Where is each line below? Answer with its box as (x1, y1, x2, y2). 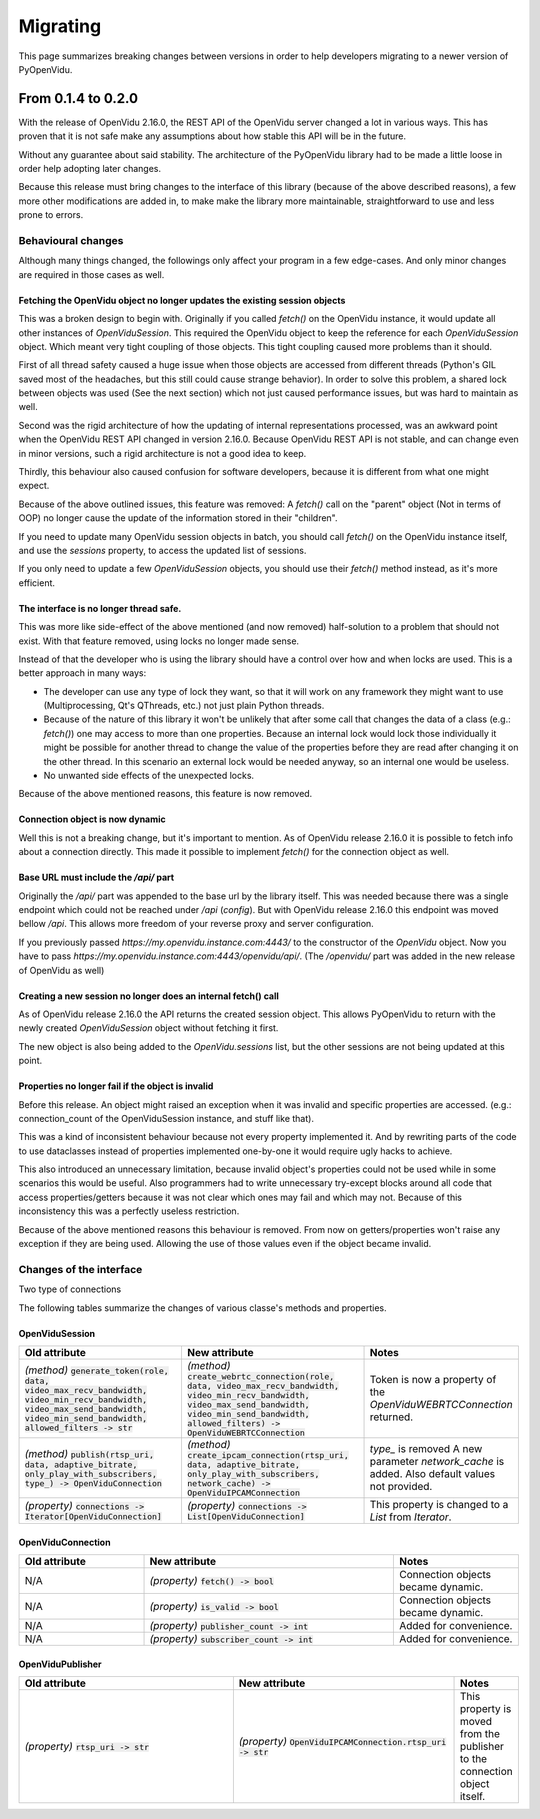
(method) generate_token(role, (24, 1363, 169, 1377)
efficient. (18, 576, 55, 589)
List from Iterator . (369, 1510, 452, 1524)
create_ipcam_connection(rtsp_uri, (186, 1450, 350, 1460)
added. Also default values (369, 1467, 496, 1481)
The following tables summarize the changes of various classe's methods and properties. (18, 1301, 387, 1314)
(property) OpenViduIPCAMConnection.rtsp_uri (238, 1735, 447, 1749)
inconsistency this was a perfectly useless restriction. (18, 1205, 240, 1217)
